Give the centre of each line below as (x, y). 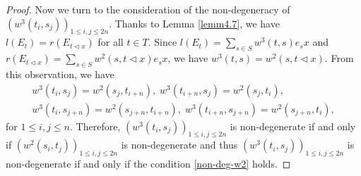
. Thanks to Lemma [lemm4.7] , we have (194, 23)
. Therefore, (95, 126)
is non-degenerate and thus (179, 145)
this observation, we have (60, 74)
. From (339, 58)
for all (111, 42)
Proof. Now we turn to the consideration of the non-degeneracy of (148, 9)
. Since (162, 42)
